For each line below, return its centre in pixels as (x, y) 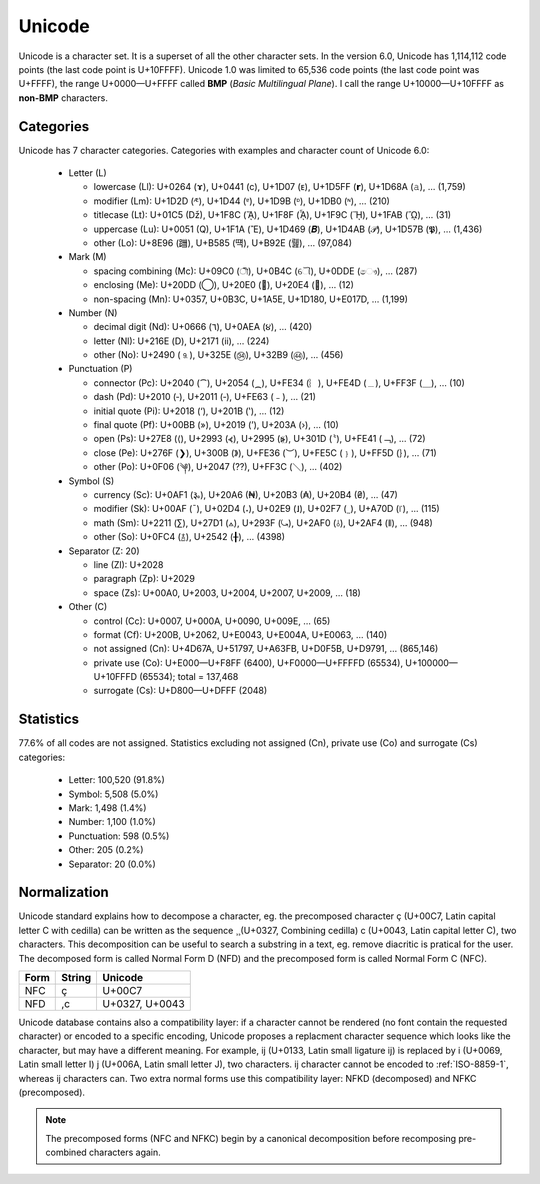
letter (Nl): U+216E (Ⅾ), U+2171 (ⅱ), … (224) (181, 341)
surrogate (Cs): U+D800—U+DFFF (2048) (180, 691)
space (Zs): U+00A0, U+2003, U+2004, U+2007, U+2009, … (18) (227, 592)
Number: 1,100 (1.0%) (112, 822)
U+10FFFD (115, 677)
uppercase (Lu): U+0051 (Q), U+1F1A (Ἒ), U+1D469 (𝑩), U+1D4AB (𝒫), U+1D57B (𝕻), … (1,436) (288, 229)
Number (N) (93, 312)
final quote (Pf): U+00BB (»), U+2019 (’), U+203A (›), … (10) (216, 425)
